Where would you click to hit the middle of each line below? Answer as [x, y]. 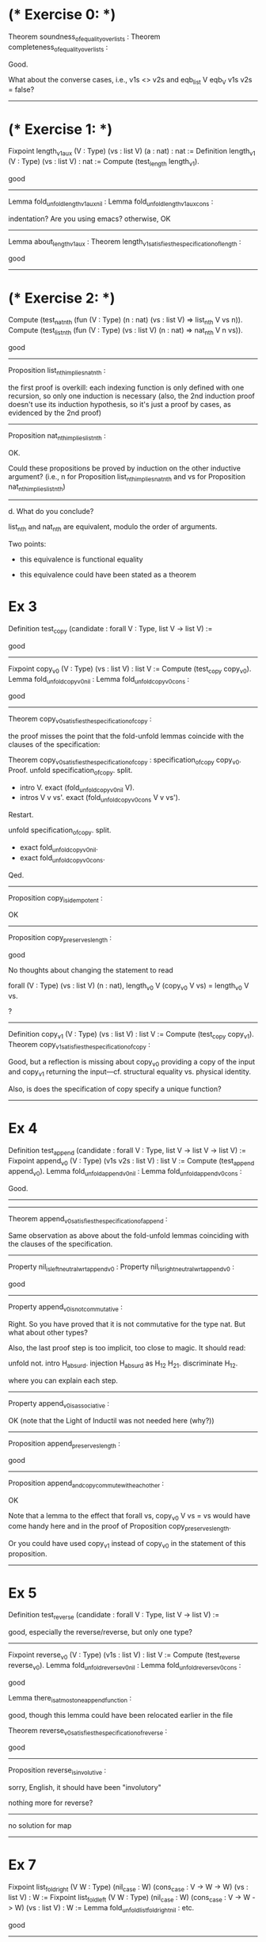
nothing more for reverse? [51, 1803]
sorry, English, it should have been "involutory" [85, 1788]
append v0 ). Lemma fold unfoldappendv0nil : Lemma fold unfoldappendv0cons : [125, 1172]
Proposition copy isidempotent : [55, 899]
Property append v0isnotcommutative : [65, 1308]
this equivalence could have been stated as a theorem [108, 574]
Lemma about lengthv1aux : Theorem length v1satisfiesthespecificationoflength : [125, 242]
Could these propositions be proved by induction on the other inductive [125, 468]
